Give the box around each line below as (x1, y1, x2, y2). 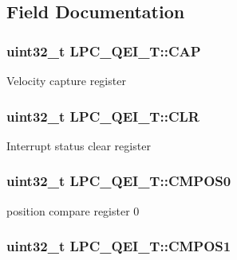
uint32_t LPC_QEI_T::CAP (6, 41, 201, 60)
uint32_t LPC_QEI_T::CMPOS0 (6, 171, 231, 191)
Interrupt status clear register (6, 137, 151, 153)
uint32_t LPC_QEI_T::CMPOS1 (6, 236, 231, 256)
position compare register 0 (6, 202, 140, 219)
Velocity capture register (6, 72, 126, 88)
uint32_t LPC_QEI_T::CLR (6, 106, 199, 126)
